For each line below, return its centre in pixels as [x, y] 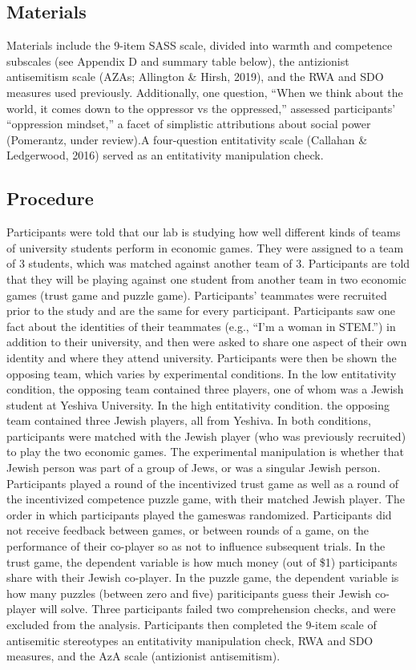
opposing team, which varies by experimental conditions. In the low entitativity [202, 373]
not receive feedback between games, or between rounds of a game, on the [188, 530]
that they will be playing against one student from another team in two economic [206, 278]
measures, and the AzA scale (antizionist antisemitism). [143, 656]
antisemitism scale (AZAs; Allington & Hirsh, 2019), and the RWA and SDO [195, 77]
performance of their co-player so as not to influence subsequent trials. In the [196, 546]
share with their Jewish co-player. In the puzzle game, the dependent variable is [203, 577]
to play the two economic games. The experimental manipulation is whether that [206, 452]
